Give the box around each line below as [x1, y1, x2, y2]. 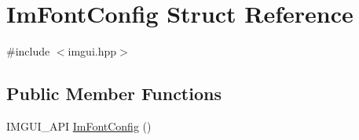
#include [6, 43, 50, 59]
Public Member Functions [6, 81, 222, 106]
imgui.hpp [68, 43, 117, 59]
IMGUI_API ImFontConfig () [6, 117, 152, 134]
